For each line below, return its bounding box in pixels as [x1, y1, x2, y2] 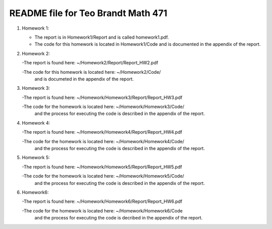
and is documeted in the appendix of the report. [34, 76, 134, 82]
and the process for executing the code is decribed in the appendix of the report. [34, 215, 203, 221]
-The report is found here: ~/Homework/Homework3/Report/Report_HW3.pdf [22, 94, 182, 100]
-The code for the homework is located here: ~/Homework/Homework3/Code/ [22, 103, 184, 110]
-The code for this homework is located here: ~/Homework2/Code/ [22, 69, 161, 75]
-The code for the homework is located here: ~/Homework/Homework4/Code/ [22, 138, 184, 144]
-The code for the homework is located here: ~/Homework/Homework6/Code [22, 207, 183, 213]
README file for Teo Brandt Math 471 [9, 8, 168, 19]
